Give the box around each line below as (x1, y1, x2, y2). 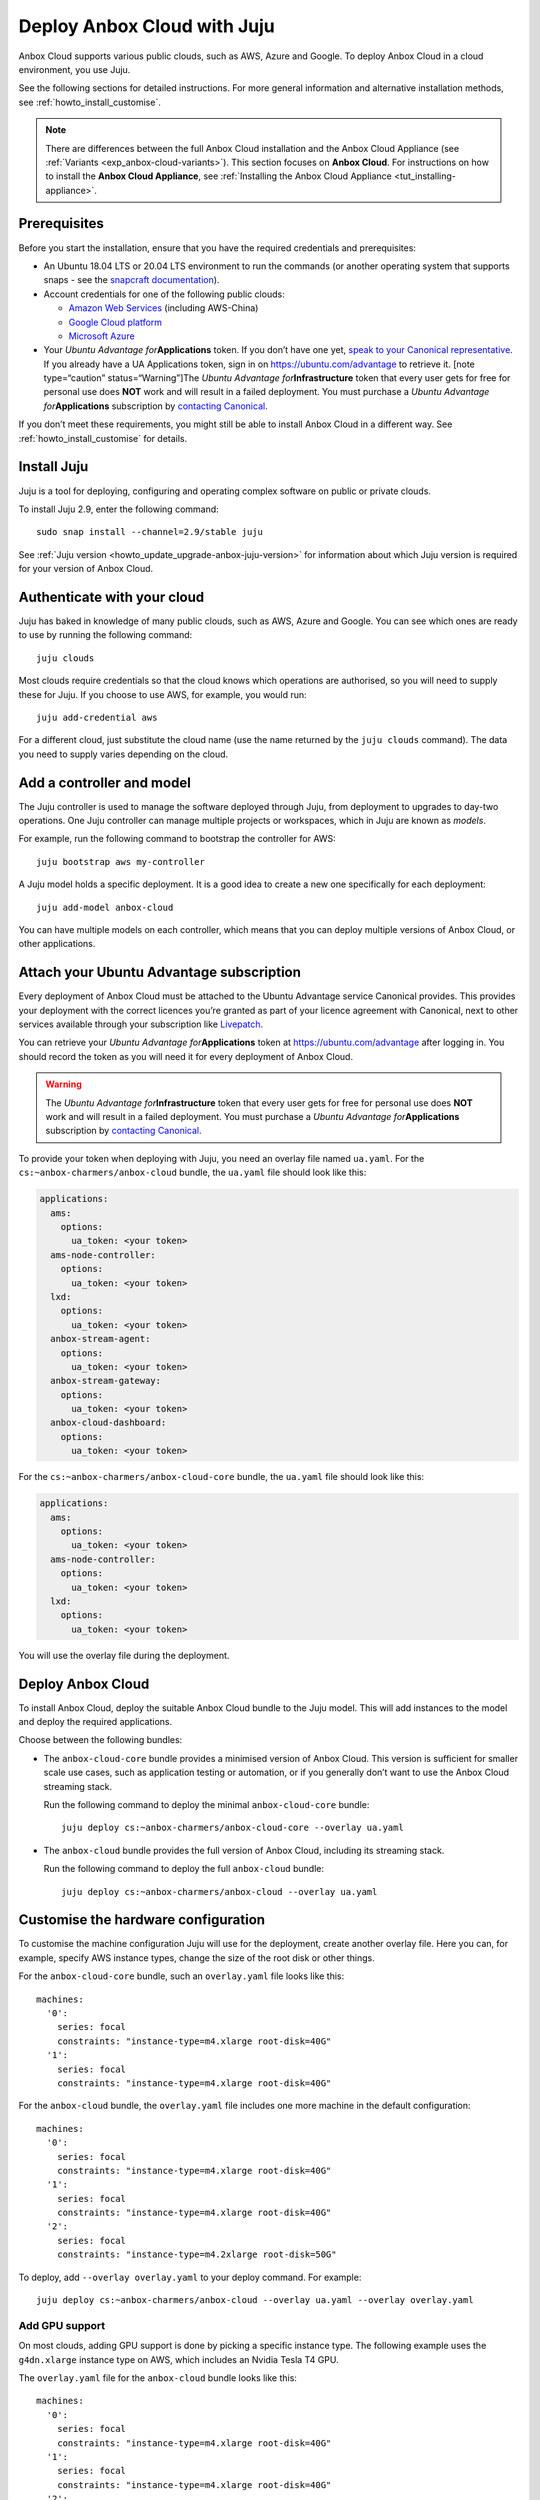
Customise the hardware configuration (18, 1911, 265, 1929)
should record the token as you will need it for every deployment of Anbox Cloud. (18, 1050, 354, 1062)
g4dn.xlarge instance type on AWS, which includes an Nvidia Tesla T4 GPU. (18, 2353, 339, 2365)
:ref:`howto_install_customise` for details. (18, 432, 188, 444)
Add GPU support (18, 2318, 106, 2332)
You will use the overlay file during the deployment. (18, 1649, 230, 1661)
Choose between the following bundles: (18, 1734, 183, 1746)
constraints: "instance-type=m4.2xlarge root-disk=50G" (56, 2249, 337, 2260)
